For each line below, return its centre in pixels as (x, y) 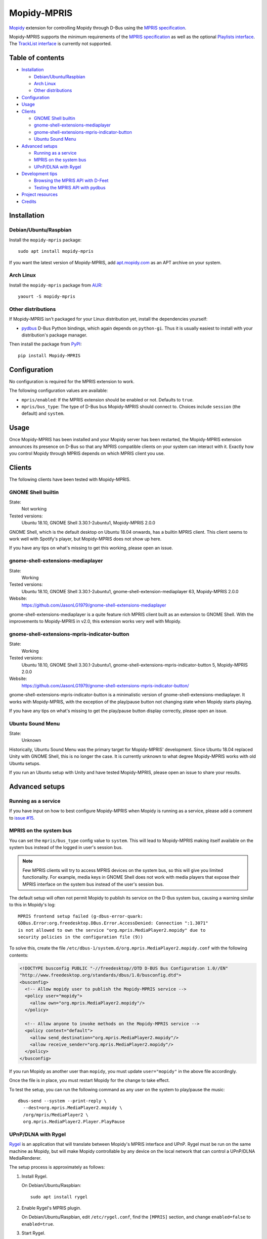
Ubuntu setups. (25, 763)
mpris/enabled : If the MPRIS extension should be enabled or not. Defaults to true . (108, 399)
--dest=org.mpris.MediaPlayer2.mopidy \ (73, 1108)
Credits (29, 201)
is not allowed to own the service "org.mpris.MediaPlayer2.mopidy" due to (112, 930)
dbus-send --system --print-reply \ (62, 1101)
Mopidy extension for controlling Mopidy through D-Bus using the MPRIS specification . (98, 28)
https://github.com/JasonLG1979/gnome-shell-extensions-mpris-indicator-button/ (105, 685)
